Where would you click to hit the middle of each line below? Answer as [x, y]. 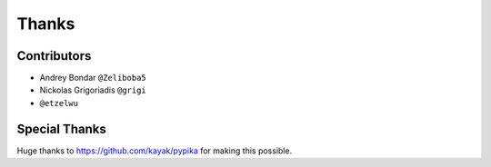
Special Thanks [61, 128]
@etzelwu [59, 103]
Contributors [54, 56]
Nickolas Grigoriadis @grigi [93, 90]
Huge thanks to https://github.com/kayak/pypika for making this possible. [155, 151]
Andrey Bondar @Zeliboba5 [93, 78]
